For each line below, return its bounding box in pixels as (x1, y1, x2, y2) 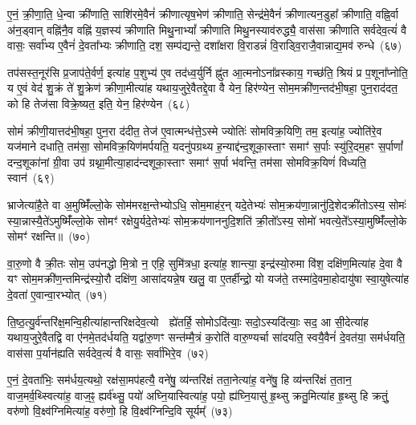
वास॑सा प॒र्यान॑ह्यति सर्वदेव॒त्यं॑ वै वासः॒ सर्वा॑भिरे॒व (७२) (7, 344, 209, 361)
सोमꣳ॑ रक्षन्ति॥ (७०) (7, 228, 91, 245)
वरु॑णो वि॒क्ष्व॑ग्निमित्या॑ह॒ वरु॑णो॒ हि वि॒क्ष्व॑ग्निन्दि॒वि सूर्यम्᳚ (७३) (7, 403, 233, 419)
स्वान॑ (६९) (7, 169, 55, 186)
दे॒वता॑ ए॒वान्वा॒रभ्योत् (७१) (7, 285, 108, 302)
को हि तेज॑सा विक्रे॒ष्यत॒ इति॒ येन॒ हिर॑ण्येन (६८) (7, 95, 190, 111)
